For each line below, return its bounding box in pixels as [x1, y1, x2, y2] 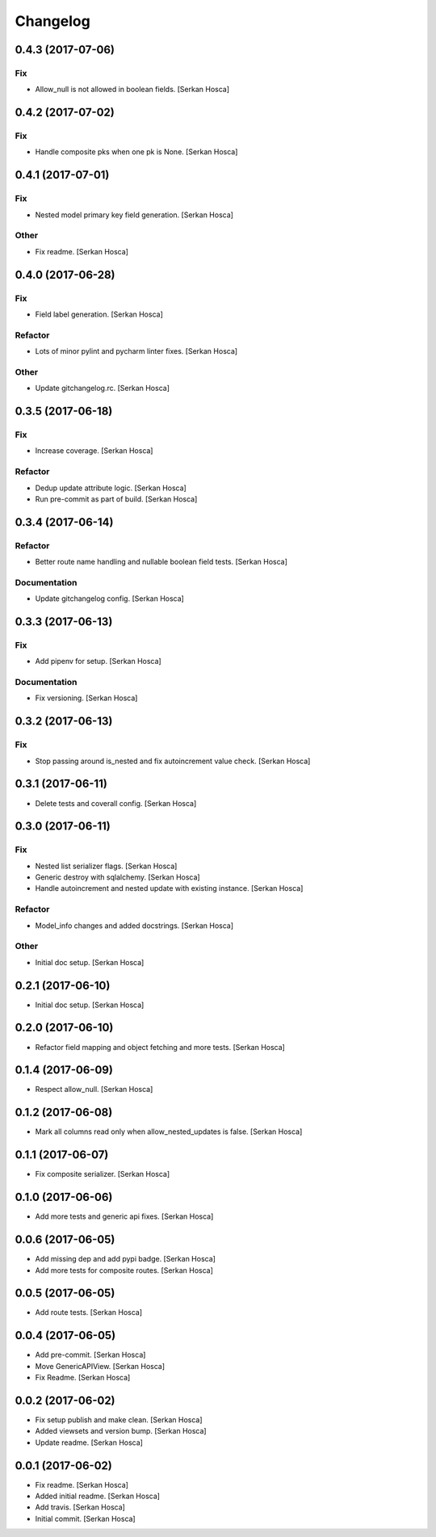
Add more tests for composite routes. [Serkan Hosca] [35, 1265, 214, 1275]
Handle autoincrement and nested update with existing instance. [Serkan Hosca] [35, 884, 304, 893]
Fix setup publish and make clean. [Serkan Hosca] [35, 1415, 203, 1425]
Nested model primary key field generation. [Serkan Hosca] [35, 210, 234, 220]
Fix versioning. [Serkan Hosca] [35, 693, 138, 703]
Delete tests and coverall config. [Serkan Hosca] [35, 798, 197, 808]
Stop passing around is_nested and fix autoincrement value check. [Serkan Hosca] [35, 756, 311, 766]
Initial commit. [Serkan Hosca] [35, 1514, 136, 1523]
